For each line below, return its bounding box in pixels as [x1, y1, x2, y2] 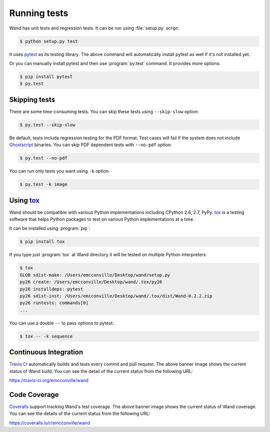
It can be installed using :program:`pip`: [9, 225, 90, 231]
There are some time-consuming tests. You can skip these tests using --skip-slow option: [9, 108, 199, 115]
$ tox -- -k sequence [19, 333, 73, 339]
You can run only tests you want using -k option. [9, 168, 110, 174]
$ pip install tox [19, 239, 65, 245]
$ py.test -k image [19, 182, 67, 187]
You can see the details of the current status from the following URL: [9, 410, 150, 416]
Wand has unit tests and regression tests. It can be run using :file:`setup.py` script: [9, 25, 179, 31]
